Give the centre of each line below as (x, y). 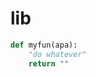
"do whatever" (57, 54)
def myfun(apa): (44, 45)
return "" (49, 63)
